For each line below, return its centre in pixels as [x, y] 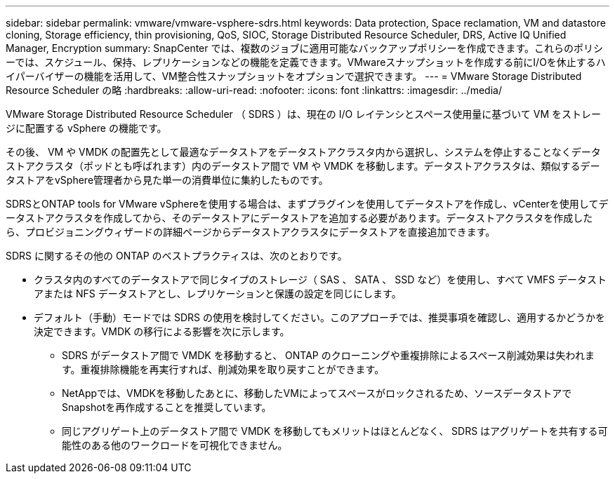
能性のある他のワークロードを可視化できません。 [175, 445]
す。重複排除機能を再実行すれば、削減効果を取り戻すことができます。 [223, 369]
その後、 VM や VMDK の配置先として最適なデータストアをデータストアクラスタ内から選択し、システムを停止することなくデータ [303, 152]
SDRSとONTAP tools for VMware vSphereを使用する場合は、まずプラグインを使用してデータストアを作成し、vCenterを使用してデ [307, 204]
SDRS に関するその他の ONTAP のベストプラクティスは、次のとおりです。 [177, 256]
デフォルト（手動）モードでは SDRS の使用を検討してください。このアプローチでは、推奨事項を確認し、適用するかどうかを [320, 317]
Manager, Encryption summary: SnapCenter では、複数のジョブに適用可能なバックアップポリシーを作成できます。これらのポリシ [305, 48]
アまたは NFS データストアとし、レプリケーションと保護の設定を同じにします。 [218, 294]
